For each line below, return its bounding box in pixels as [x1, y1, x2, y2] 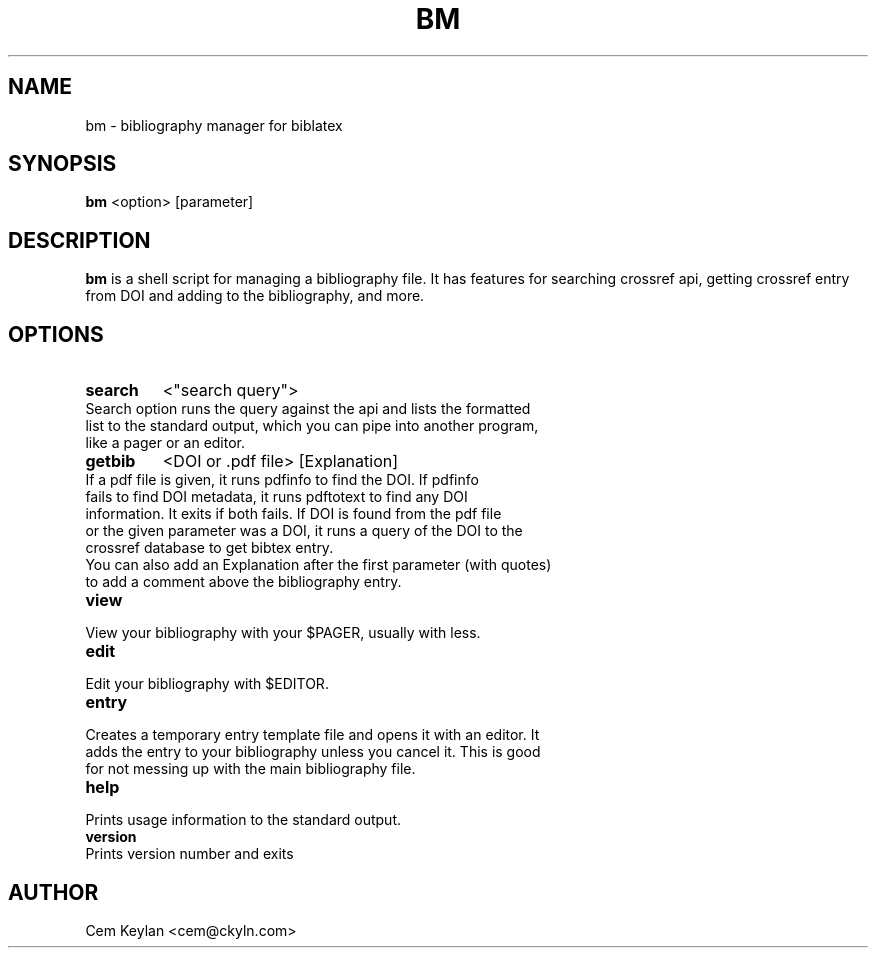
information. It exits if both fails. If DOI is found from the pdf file [85, 505, 502, 523]
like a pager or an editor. [85, 434, 246, 452]
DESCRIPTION [8, 227, 151, 253]
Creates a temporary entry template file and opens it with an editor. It [85, 726, 540, 744]
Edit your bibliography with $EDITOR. [85, 675, 329, 693]
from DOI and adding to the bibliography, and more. [85, 287, 425, 305]
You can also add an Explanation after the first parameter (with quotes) [85, 556, 552, 574]
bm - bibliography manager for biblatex [85, 116, 343, 134]
